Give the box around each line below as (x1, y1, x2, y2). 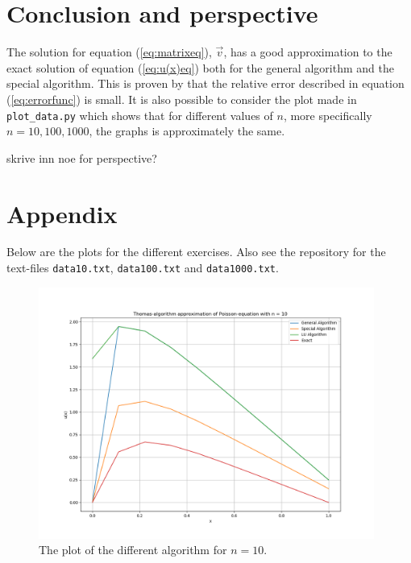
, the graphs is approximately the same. (89, 122, 285, 139)
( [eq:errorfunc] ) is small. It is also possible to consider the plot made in (6, 90, 357, 107)
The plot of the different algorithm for (39, 541, 227, 558)
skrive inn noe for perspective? (6, 149, 157, 166)
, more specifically (283, 106, 372, 123)
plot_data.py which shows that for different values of (6, 106, 273, 123)
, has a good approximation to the (223, 43, 392, 60)
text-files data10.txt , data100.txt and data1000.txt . (6, 259, 279, 276)
